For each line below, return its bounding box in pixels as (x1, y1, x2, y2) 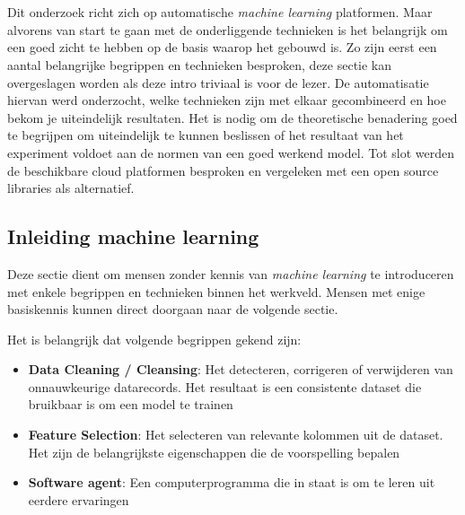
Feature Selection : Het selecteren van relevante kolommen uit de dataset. (28, 425, 443, 444)
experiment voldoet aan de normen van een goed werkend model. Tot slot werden (7, 143, 454, 161)
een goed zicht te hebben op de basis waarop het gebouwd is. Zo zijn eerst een (7, 38, 437, 57)
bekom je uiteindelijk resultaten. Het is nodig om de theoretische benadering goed (7, 108, 458, 127)
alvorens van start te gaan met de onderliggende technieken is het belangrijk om (7, 20, 448, 39)
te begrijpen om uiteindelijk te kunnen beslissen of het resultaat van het (7, 126, 404, 144)
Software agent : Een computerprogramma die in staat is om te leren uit (28, 473, 435, 492)
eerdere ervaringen (28, 490, 129, 509)
